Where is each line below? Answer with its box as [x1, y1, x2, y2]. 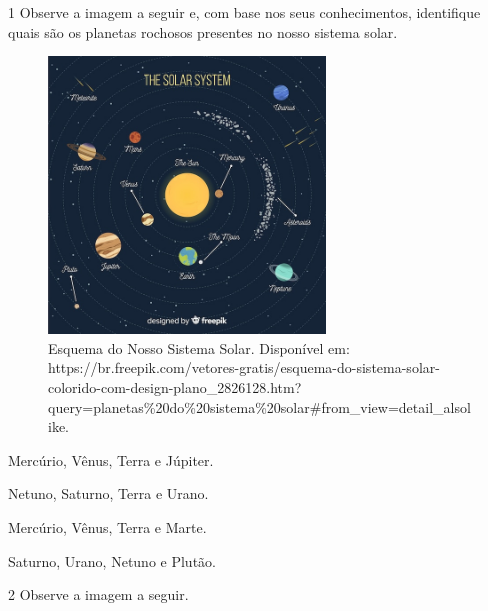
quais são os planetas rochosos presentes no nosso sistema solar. [8, 21, 398, 42]
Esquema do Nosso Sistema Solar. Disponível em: [48, 337, 350, 358]
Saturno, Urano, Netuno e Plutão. [8, 550, 216, 571]
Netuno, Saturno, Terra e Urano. [8, 483, 209, 504]
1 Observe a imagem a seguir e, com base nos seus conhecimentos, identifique [8, 2, 481, 22]
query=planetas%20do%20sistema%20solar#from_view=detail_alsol [48, 396, 471, 417]
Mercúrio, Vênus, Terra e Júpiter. [8, 449, 214, 470]
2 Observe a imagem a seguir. [8, 584, 189, 605]
